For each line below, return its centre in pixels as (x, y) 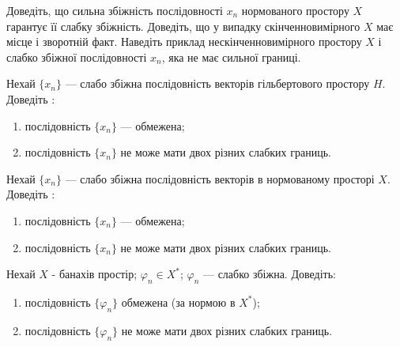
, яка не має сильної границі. (231, 57)
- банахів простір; (94, 274)
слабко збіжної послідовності (77, 57)
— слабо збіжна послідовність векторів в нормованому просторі (220, 178)
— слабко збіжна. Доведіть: (269, 274)
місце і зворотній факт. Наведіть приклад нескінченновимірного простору (184, 41)
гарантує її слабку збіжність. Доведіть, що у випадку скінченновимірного (183, 26)
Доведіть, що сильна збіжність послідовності (115, 10)
